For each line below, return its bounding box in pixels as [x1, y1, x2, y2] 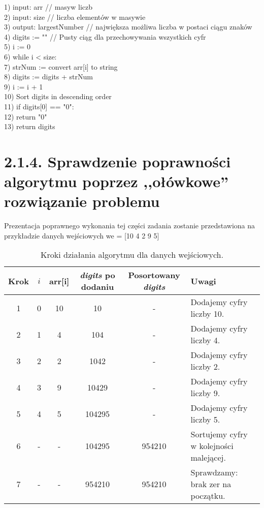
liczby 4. [190, 334, 220, 346]
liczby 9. [190, 387, 220, 399]
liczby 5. [190, 413, 220, 426]
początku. [190, 490, 225, 502]
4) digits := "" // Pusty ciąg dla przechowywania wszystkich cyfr [4, 31, 206, 42]
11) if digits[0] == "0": [4, 101, 74, 111]
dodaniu [81, 281, 114, 293]
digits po [80, 269, 115, 281]
